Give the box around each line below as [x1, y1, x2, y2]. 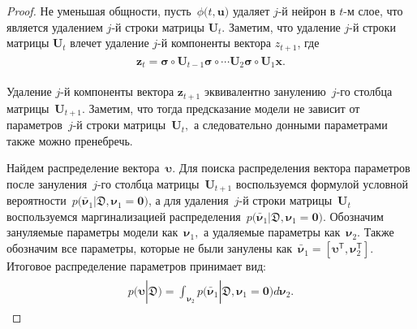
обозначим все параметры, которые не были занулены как [6, 240, 293, 257]
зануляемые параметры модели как [6, 223, 178, 240]
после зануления [6, 175, 88, 192]
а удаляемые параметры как [204, 223, 341, 240]
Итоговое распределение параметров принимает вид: [6, 258, 266, 275]
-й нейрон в [277, 2, 336, 19]
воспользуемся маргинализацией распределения [6, 207, 241, 224]
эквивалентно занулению [204, 83, 326, 100]
